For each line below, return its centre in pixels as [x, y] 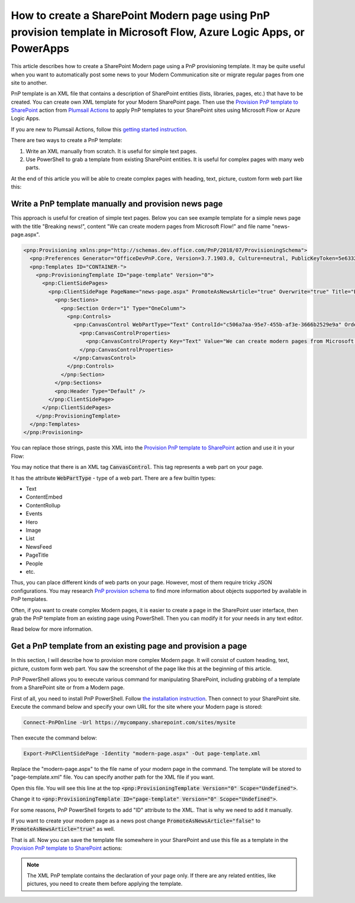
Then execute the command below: [54, 738]
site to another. [29, 82]
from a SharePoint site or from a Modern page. [68, 687]
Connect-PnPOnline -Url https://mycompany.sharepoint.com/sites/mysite [130, 723]
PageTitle [37, 555]
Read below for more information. [52, 629]
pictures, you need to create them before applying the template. [105, 884]
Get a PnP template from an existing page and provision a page [129, 646]
